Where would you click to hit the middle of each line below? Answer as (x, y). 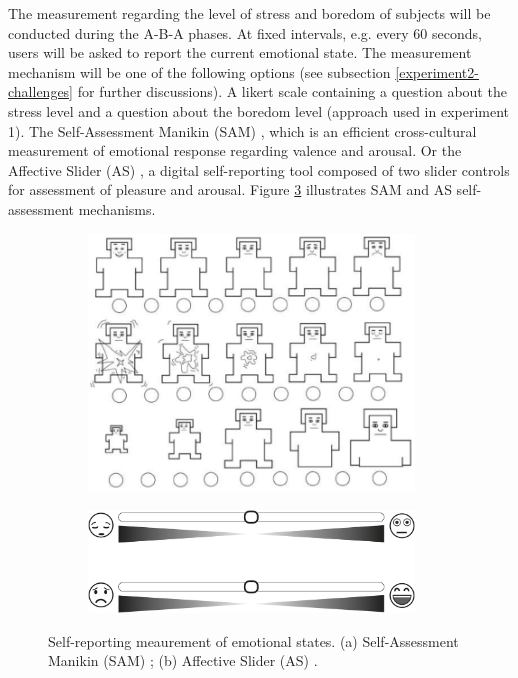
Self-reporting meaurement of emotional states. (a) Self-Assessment (253, 640)
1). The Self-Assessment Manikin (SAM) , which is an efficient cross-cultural (242, 130)
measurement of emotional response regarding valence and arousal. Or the (235, 150)
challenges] (41, 91)
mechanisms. (117, 208)
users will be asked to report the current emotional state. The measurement (240, 52)
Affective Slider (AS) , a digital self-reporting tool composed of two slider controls (259, 169)
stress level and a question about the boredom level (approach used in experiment (259, 110)
